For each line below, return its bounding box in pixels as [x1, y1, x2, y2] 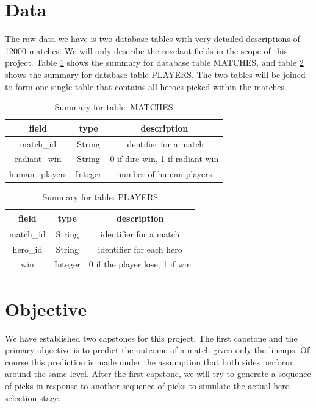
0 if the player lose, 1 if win [88, 258, 192, 270]
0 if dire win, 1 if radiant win [110, 152, 219, 165]
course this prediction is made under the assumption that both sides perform [5, 355, 292, 368]
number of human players [117, 167, 212, 180]
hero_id [12, 242, 43, 255]
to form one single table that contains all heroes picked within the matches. [5, 80, 287, 93]
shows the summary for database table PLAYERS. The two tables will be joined [5, 68, 306, 80]
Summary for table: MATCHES [54, 100, 173, 113]
